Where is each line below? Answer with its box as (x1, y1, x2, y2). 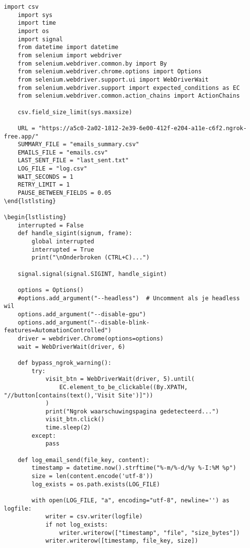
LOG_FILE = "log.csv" (17, 165, 87, 172)
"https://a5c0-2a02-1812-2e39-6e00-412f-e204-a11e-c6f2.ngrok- (38, 124, 247, 132)
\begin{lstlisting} (4, 214, 66, 221)
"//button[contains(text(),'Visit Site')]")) (4, 392, 153, 399)
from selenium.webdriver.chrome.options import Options (17, 68, 202, 75)
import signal (17, 35, 63, 43)
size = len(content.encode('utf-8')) (31, 473, 153, 480)
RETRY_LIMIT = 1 (17, 181, 70, 188)
